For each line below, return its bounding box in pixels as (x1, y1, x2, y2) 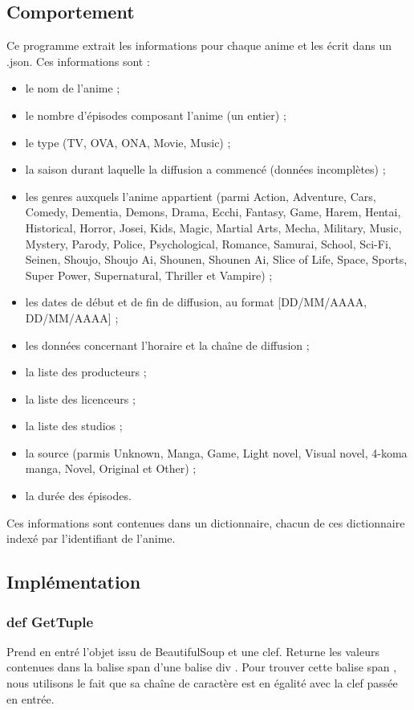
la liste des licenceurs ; (25, 390, 136, 407)
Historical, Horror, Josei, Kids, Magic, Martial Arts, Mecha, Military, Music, (25, 219, 402, 236)
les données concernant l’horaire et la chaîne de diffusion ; (25, 336, 310, 353)
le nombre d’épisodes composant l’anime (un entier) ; (25, 106, 286, 123)
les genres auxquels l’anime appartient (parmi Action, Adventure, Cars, (25, 187, 376, 204)
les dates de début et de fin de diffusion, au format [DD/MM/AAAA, (25, 293, 367, 310)
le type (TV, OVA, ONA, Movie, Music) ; (25, 133, 231, 150)
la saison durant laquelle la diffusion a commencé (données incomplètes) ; (25, 161, 386, 178)
